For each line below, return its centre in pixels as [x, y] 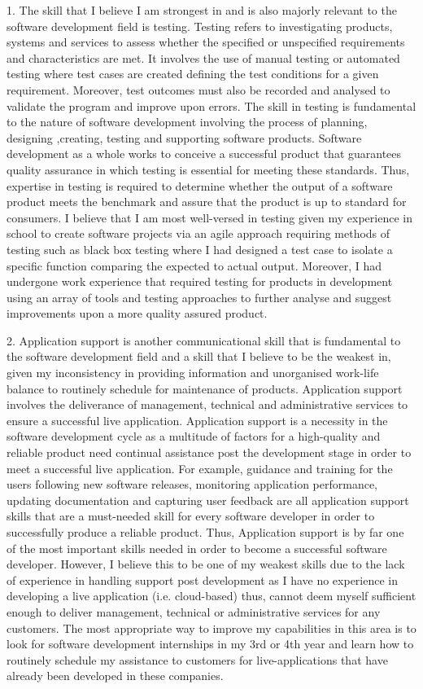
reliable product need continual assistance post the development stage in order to [209, 452]
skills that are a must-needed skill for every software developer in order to [191, 516]
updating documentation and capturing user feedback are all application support [208, 500]
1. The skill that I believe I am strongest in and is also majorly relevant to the [202, 10]
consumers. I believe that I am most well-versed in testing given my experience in [209, 217]
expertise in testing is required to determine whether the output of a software [200, 185]
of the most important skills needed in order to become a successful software [197, 548]
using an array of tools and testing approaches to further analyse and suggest [199, 297]
